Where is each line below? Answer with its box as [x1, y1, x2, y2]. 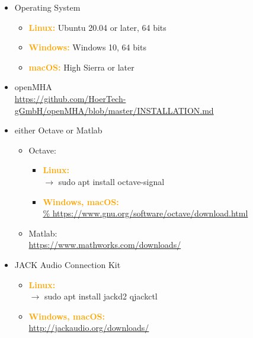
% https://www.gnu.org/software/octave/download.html [43, 207, 248, 219]
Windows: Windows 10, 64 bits [28, 41, 146, 53]
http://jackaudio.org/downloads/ [28, 321, 149, 334]
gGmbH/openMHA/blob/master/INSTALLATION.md [14, 104, 214, 116]
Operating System [14, 1, 81, 13]
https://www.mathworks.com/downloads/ [28, 238, 181, 251]
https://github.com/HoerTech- [14, 92, 126, 104]
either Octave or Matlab [14, 124, 103, 136]
